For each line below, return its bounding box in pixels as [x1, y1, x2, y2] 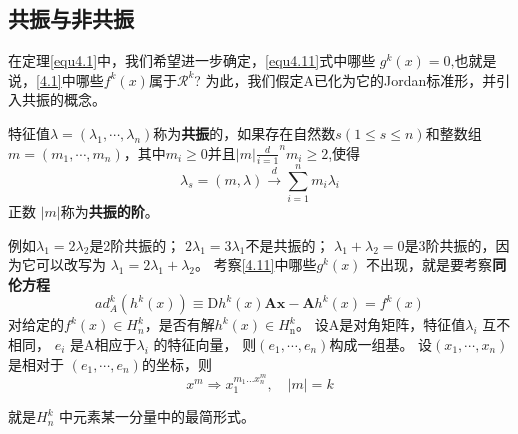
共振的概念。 [21, 89, 106, 110]
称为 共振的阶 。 [60, 201, 159, 222]
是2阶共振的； [89, 234, 181, 255]
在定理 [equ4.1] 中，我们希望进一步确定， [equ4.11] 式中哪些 [8, 50, 376, 71]
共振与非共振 [8, 3, 134, 34]
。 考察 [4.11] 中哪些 [195, 254, 317, 275]
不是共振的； [245, 234, 330, 255]
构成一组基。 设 [329, 333, 433, 354]
